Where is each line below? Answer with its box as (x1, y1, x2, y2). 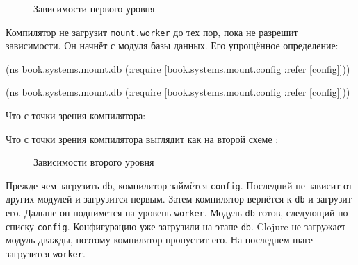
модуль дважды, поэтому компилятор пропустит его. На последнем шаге (6, 232, 313, 247)
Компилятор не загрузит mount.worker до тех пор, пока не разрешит (6, 24, 298, 39)
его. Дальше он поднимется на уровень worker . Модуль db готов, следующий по (6, 205, 348, 220)
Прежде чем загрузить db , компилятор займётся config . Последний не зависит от (6, 178, 352, 192)
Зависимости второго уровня (33, 155, 154, 169)
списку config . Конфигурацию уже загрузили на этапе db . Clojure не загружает (6, 219, 346, 233)
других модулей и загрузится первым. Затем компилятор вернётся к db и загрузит (6, 191, 352, 206)
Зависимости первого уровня (33, 1, 155, 15)
